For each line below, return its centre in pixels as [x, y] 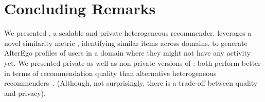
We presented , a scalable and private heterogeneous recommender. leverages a [128, 33]
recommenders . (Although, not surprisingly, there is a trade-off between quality [131, 83]
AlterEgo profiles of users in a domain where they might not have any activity [127, 53]
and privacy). [25, 93]
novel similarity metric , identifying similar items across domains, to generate [126, 43]
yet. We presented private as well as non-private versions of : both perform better [132, 62]
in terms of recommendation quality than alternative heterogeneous [110, 73]
